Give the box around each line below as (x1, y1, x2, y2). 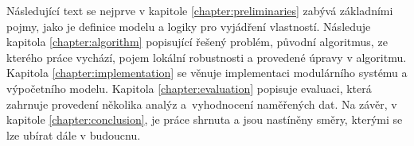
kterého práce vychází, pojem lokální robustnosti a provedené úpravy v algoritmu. (6, 48, 407, 65)
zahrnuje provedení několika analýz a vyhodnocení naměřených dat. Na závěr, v (6, 95, 397, 112)
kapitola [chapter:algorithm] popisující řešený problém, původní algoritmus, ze (6, 33, 388, 50)
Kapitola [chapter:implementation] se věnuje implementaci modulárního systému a (6, 64, 408, 81)
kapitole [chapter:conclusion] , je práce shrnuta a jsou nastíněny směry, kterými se (6, 111, 403, 128)
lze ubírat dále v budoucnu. (6, 126, 141, 143)
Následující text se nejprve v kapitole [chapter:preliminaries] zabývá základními (6, 2, 393, 18)
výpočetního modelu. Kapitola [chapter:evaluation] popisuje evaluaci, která (6, 79, 372, 96)
